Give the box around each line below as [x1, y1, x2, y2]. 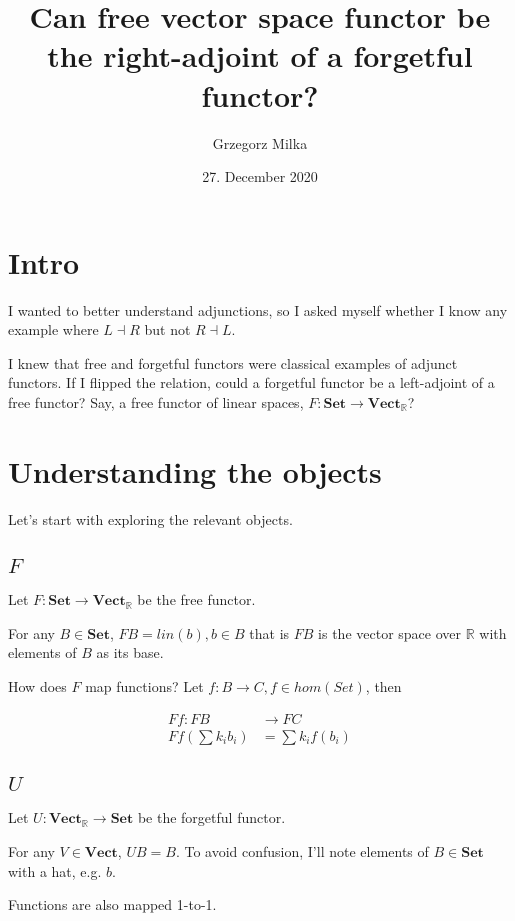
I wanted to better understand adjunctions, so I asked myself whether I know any [8, 299, 508, 320]
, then [365, 675, 402, 696]
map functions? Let [85, 675, 204, 696]
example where [8, 319, 99, 340]
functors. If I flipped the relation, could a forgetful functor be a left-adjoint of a [8, 372, 495, 393]
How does [8, 675, 67, 696]
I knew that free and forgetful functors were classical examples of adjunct [8, 352, 458, 373]
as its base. [96, 642, 164, 663]
